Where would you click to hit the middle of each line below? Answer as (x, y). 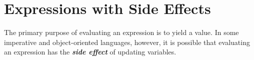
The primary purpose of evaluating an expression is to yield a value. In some (121, 32)
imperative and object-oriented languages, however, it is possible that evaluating (127, 42)
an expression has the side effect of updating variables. (90, 52)
